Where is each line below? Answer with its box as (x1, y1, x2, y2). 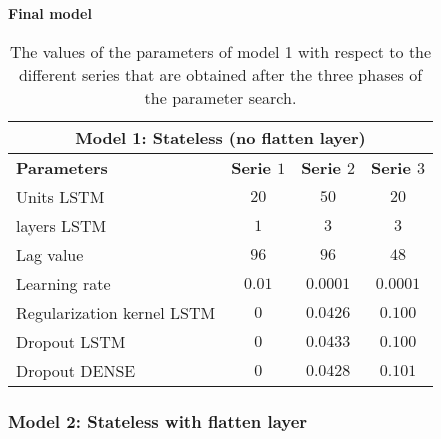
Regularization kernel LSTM (16, 300, 216, 324)
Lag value (16, 242, 84, 266)
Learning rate (16, 271, 111, 295)
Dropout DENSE (16, 358, 136, 382)
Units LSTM (16, 184, 105, 208)
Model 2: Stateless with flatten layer (8, 408, 308, 433)
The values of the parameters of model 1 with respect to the (9, 39, 432, 63)
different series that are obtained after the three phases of (18, 62, 423, 86)
